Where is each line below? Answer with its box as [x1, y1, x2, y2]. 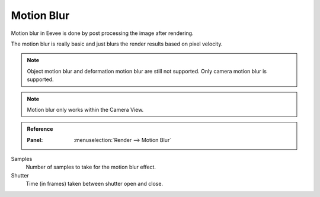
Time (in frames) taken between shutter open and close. [25, 180, 163, 188]
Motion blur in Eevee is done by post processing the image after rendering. [11, 30, 194, 37]
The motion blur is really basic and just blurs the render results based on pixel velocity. [11, 40, 223, 47]
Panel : [27, 136, 43, 143]
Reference [27, 125, 53, 133]
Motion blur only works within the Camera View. [27, 106, 144, 113]
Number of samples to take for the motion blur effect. [25, 163, 156, 171]
